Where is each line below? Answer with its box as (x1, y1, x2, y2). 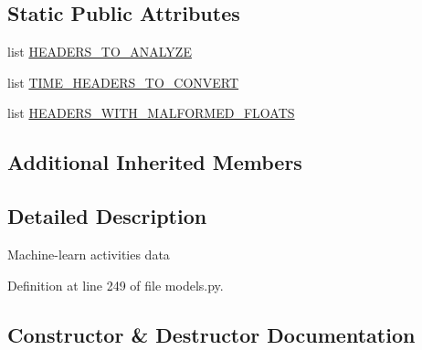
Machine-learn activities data (7, 244, 170, 263)
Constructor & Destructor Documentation (7, 320, 416, 348)
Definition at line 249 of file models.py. (7, 275, 224, 294)
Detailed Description (7, 202, 207, 230)
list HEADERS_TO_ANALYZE (7, 42, 192, 61)
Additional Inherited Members (7, 148, 302, 176)
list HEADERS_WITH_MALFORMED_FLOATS (7, 103, 295, 122)
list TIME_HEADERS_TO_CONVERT (7, 72, 239, 91)
